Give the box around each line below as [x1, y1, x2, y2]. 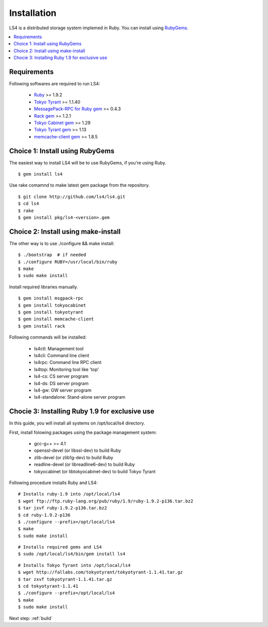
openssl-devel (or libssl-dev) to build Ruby [34, 447, 121, 454]
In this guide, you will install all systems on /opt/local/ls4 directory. [9, 420, 145, 426]
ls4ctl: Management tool [34, 346, 84, 351]
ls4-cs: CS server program [34, 373, 89, 379]
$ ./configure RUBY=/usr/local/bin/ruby [18, 259, 118, 265]
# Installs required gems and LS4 [18, 544, 102, 550]
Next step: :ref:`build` [9, 615, 53, 621]
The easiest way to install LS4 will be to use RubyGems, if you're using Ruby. [9, 159, 166, 166]
